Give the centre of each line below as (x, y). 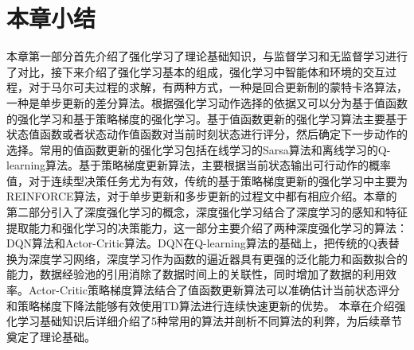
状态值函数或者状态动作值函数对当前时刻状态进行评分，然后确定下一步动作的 (207, 134)
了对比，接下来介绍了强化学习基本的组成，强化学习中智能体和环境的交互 (196, 71)
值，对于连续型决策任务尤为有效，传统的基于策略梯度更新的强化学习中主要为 (207, 180)
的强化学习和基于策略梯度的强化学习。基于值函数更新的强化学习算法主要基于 (207, 118)
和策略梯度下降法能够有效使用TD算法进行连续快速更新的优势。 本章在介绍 (201, 305)
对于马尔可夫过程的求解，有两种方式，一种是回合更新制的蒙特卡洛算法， (218, 87)
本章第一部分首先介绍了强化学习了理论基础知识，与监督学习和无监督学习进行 (207, 56)
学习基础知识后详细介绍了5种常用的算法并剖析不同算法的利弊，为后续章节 (209, 321)
